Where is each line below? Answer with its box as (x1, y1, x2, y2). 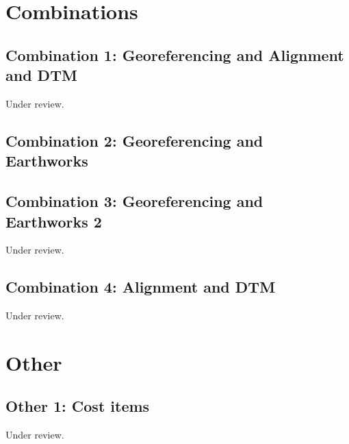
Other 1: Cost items (5, 395, 150, 417)
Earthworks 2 (5, 210, 102, 232)
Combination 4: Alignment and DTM (5, 276, 276, 297)
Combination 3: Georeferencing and (5, 190, 263, 212)
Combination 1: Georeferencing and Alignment (5, 44, 344, 65)
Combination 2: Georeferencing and (5, 129, 263, 151)
